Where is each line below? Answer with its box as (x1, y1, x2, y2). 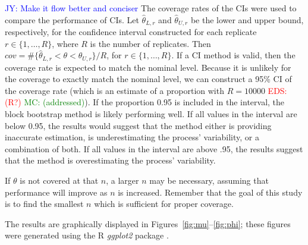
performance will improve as (5, 186, 108, 198)
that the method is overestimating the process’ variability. (5, 154, 216, 167)
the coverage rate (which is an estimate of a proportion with (5, 84, 224, 96)
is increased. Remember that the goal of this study (118, 186, 303, 198)
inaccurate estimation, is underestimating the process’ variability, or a (5, 131, 259, 143)
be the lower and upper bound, (190, 13, 304, 26)
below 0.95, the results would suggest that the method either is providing (5, 119, 272, 131)
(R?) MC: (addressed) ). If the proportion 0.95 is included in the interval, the (5, 96, 285, 108)
